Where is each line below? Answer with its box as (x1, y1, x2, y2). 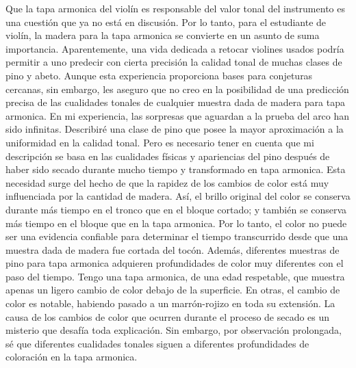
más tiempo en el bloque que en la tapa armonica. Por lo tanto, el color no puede (5, 215, 347, 230)
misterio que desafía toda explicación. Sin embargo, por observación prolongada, (5, 323, 342, 337)
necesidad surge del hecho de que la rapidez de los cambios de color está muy (5, 175, 329, 189)
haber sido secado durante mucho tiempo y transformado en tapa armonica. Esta (5, 162, 346, 176)
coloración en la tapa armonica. (5, 350, 138, 364)
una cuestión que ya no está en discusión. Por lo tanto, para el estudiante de (5, 14, 327, 29)
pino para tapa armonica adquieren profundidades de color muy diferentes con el (5, 256, 344, 270)
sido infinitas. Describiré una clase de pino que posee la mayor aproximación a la (5, 122, 344, 136)
